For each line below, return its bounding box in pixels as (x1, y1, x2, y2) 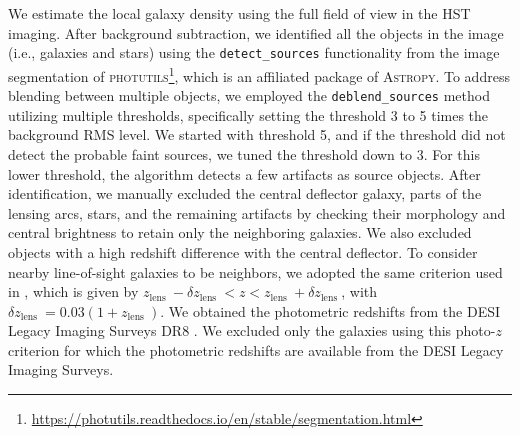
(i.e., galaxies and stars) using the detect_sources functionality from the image (8, 42, 500, 63)
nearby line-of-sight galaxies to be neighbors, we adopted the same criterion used (8, 261, 503, 282)
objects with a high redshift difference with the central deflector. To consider (8, 241, 478, 262)
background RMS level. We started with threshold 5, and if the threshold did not (8, 124, 506, 145)
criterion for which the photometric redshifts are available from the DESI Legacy (8, 339, 504, 360)
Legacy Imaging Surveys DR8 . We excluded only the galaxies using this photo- (8, 320, 496, 341)
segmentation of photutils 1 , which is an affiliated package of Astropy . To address (8, 62, 510, 86)
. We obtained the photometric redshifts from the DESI (160, 300, 501, 321)
